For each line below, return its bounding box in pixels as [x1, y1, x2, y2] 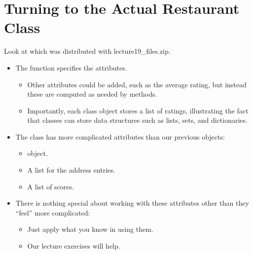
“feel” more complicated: [15, 207, 90, 218]
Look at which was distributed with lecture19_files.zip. [4, 46, 171, 56]
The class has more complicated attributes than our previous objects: [15, 131, 225, 142]
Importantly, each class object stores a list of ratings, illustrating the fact [27, 105, 249, 115]
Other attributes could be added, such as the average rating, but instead [27, 79, 247, 89]
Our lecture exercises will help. [27, 241, 120, 251]
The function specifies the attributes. [15, 62, 127, 73]
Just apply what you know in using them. [27, 224, 153, 234]
